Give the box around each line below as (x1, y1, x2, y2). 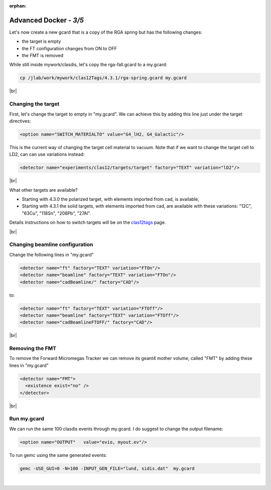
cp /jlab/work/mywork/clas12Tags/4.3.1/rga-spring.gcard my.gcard (20, 75, 187, 81)
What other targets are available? (9, 187, 78, 193)
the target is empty (22, 38, 61, 45)
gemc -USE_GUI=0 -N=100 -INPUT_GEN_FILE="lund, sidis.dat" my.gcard (20, 465, 195, 471)
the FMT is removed (22, 53, 64, 59)
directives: (9, 118, 31, 124)
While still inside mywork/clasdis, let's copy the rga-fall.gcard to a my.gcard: (9, 62, 168, 68)
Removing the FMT (9, 345, 57, 352)
